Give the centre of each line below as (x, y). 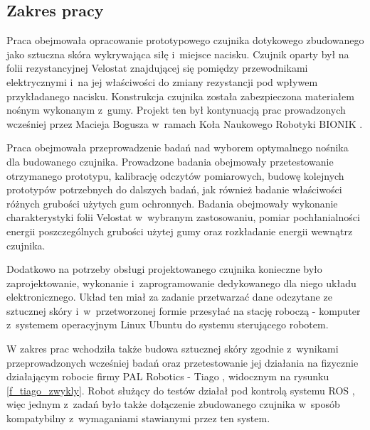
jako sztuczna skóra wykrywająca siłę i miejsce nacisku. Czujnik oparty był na (178, 54)
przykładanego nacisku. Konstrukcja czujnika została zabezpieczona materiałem (180, 96)
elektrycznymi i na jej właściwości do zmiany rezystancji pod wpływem (162, 81)
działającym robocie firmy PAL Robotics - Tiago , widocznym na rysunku (168, 376)
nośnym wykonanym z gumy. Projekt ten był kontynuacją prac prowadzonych (176, 110)
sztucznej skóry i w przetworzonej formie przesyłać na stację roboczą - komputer (184, 310)
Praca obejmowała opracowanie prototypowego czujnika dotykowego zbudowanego (185, 40)
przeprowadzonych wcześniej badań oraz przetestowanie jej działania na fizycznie (183, 362)
